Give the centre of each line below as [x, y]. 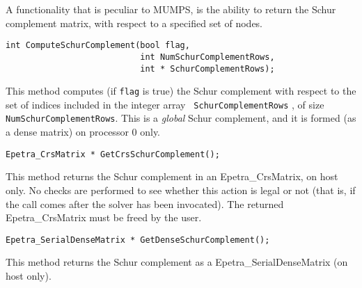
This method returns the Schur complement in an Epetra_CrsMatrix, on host [172, 176]
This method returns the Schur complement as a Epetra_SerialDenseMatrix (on [177, 262]
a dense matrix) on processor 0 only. [83, 132]
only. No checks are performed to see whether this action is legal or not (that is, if [181, 190]
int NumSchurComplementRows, [207, 57]
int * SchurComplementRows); [207, 69]
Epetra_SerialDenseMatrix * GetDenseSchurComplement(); [138, 240]
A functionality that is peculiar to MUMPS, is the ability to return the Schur [171, 9]
